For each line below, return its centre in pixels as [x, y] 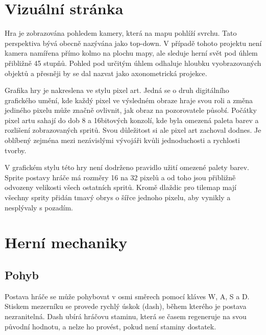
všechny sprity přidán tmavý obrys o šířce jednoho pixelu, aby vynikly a [118, 197]
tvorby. [16, 150]
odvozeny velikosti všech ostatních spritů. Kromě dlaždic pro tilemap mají [120, 187]
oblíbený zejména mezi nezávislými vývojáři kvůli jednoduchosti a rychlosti [122, 140]
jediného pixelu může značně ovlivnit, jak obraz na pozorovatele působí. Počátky [131, 110]
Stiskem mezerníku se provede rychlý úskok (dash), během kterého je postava [126, 306]
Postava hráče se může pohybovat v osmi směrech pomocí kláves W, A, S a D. [127, 296]
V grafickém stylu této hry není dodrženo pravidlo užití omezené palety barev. [127, 167]
